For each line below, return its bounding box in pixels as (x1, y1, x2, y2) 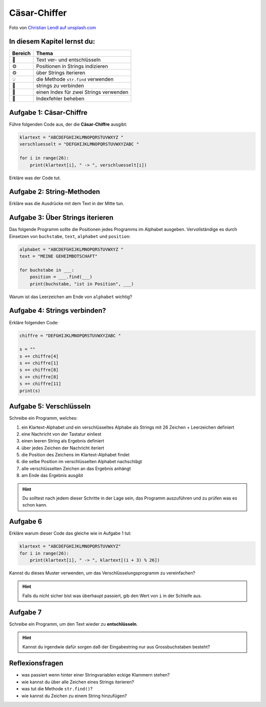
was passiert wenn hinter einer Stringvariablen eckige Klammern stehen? (21, 672, 170, 678)
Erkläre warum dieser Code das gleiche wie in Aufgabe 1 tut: (9, 530, 132, 537)
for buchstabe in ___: (19, 267, 74, 273)
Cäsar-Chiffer (9, 7, 67, 18)
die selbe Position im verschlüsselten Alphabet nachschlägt (21, 459, 142, 465)
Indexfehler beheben (36, 95, 85, 102)
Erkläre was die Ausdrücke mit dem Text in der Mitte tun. (9, 201, 124, 206)
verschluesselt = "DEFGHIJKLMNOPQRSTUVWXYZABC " (19, 141, 139, 147)
